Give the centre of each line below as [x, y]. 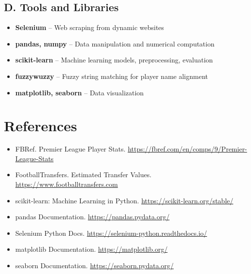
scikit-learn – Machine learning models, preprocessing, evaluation [114, 60]
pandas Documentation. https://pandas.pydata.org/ [92, 217]
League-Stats [34, 158]
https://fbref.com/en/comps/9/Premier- [187, 149]
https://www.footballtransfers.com [66, 184]
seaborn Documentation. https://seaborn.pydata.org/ [95, 266]
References [41, 126]
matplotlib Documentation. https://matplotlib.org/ [91, 249]
